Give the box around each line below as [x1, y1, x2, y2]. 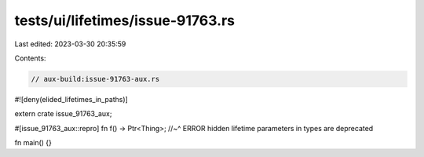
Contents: [14, 53, 46, 63]
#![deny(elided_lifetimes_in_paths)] [14, 94, 129, 104]
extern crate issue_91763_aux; [14, 109, 112, 119]
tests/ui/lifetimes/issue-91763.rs [14, 12, 236, 29]
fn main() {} [14, 138, 53, 148]
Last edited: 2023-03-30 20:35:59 [14, 39, 126, 49]
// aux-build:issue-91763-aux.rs [31, 75, 160, 83]
